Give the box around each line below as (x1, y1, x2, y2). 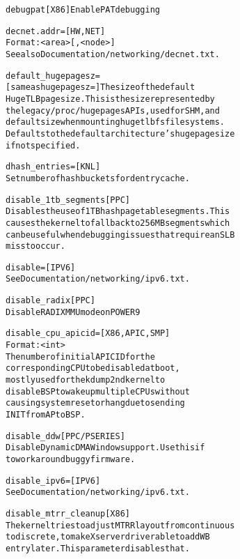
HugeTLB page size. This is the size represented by (6, 93, 215, 104)
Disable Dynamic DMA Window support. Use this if (6, 443, 205, 453)
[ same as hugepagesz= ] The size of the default (6, 82, 195, 93)
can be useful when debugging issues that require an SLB (6, 229, 235, 240)
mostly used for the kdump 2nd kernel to (6, 375, 166, 385)
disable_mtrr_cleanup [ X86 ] (6, 508, 131, 519)
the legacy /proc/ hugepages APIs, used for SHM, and (6, 105, 220, 116)
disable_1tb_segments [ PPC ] (6, 194, 131, 205)
